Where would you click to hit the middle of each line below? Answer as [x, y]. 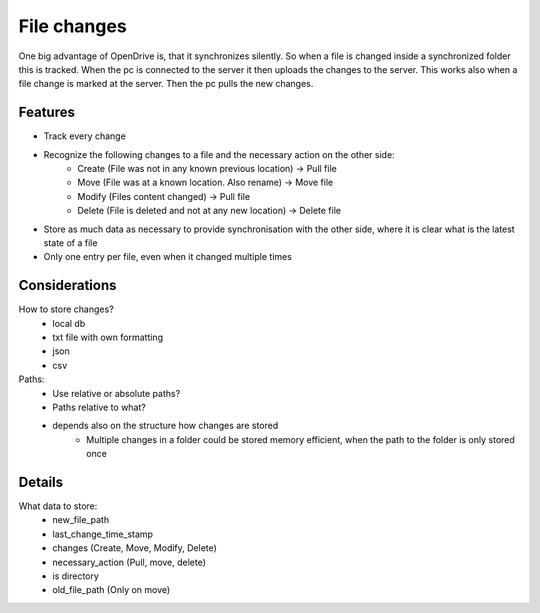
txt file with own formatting [108, 337]
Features [46, 112]
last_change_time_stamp [103, 534]
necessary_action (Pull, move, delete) [129, 562]
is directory [76, 576]
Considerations [67, 285]
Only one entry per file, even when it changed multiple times [167, 257]
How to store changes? [66, 309]
